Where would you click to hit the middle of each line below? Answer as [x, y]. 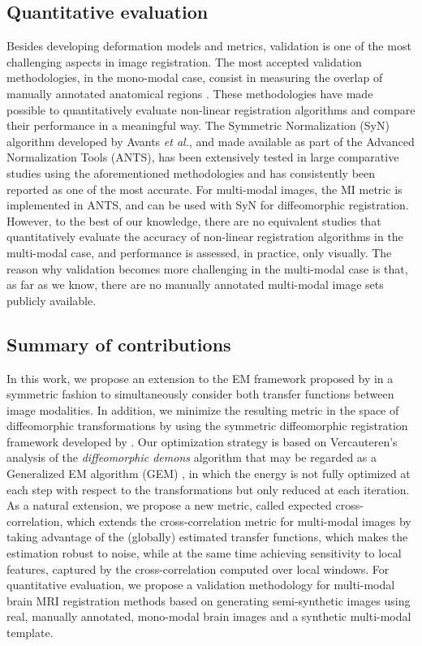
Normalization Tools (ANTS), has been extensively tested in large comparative [203, 157]
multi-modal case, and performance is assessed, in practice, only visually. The [199, 252]
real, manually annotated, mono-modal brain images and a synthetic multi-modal [209, 616]
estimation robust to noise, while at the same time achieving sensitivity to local [204, 553]
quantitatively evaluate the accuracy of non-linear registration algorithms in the [205, 237]
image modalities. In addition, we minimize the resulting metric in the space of [203, 409]
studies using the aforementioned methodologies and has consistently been [191, 172]
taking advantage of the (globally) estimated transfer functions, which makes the [207, 537]
